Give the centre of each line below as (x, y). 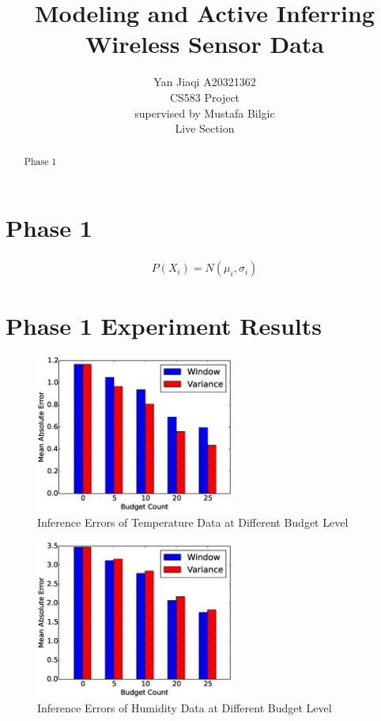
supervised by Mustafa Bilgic (205, 113)
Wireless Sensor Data (205, 44)
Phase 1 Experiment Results (164, 326)
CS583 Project (205, 97)
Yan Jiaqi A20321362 (205, 82)
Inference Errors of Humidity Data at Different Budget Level (185, 708)
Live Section (205, 128)
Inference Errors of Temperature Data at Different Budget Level (193, 522)
